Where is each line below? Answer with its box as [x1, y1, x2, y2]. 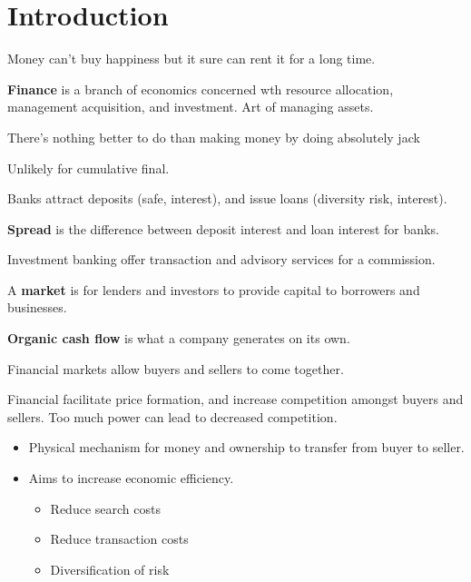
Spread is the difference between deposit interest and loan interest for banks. [7, 219, 439, 238]
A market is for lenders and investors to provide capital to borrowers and [7, 280, 420, 299]
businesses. [7, 298, 67, 317]
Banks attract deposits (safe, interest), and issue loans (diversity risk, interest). [7, 189, 447, 208]
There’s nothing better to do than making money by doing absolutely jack [7, 127, 420, 146]
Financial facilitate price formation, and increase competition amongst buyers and [7, 390, 464, 409]
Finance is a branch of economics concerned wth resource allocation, [7, 79, 394, 98]
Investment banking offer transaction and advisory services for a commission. [7, 250, 436, 269]
